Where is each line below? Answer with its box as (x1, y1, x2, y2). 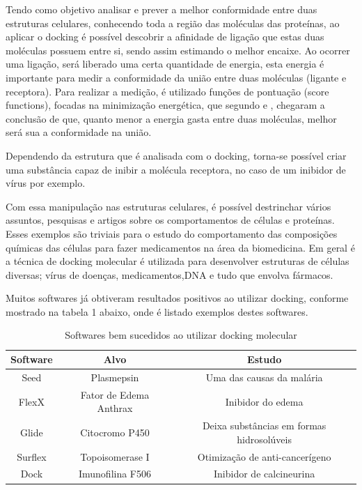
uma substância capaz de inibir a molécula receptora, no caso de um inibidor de (6, 162, 346, 176)
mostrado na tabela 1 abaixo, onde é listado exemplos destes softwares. (6, 304, 308, 319)
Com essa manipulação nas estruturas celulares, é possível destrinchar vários (6, 199, 331, 213)
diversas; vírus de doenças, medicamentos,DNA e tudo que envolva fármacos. (6, 267, 333, 282)
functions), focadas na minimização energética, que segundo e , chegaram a (6, 98, 325, 112)
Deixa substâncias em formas (202, 418, 326, 433)
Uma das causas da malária (205, 369, 323, 384)
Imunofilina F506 (78, 466, 152, 481)
